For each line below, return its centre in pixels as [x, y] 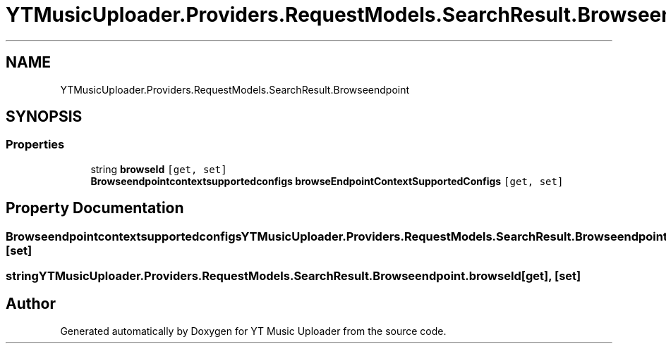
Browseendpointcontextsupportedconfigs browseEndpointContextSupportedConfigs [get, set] [327, 181]
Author [31, 304]
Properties [35, 145]
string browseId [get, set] [159, 169]
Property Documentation [95, 208]
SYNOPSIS [44, 117]
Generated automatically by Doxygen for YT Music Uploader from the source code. [253, 331]
